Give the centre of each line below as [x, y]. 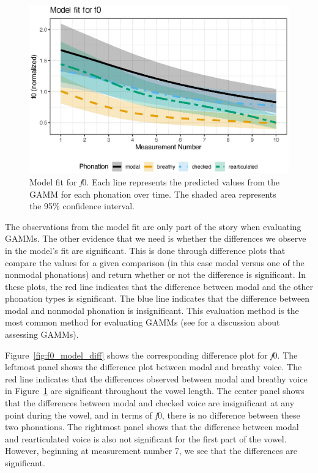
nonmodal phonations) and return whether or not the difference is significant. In [156, 274]
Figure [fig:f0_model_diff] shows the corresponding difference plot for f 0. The [151, 355]
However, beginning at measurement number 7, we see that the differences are [151, 451]
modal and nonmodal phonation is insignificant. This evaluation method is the [152, 310]
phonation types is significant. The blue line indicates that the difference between [157, 298]
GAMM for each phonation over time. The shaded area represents [153, 194]
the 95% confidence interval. [82, 206]
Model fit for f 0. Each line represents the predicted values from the [154, 181]
